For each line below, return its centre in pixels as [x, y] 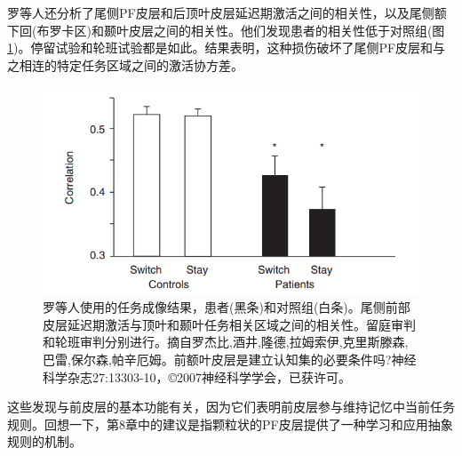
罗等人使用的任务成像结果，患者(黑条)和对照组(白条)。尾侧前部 [227, 307]
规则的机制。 [44, 441]
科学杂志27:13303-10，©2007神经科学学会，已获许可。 [197, 376]
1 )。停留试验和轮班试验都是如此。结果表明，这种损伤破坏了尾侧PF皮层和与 [227, 48]
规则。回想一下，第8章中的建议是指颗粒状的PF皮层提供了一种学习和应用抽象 [230, 424]
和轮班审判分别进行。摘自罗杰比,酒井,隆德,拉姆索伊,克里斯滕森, [226, 342]
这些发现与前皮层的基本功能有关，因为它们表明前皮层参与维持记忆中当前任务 [231, 407]
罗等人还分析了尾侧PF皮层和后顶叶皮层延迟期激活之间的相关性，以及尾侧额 [227, 12]
